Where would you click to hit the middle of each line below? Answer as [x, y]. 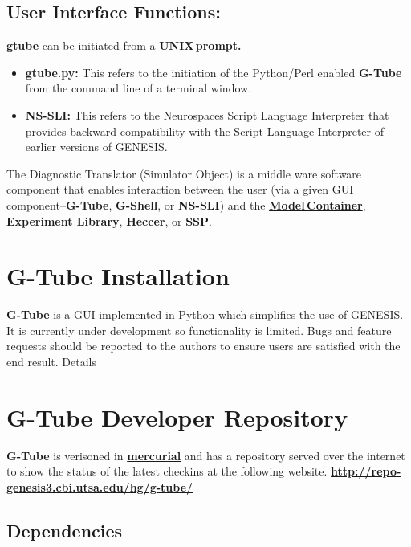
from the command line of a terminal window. [138, 88]
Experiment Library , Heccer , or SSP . [109, 220]
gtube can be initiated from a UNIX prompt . [124, 45]
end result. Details [51, 362]
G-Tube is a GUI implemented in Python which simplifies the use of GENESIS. [205, 314]
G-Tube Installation [118, 276]
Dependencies [65, 530]
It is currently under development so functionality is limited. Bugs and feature [199, 330]
